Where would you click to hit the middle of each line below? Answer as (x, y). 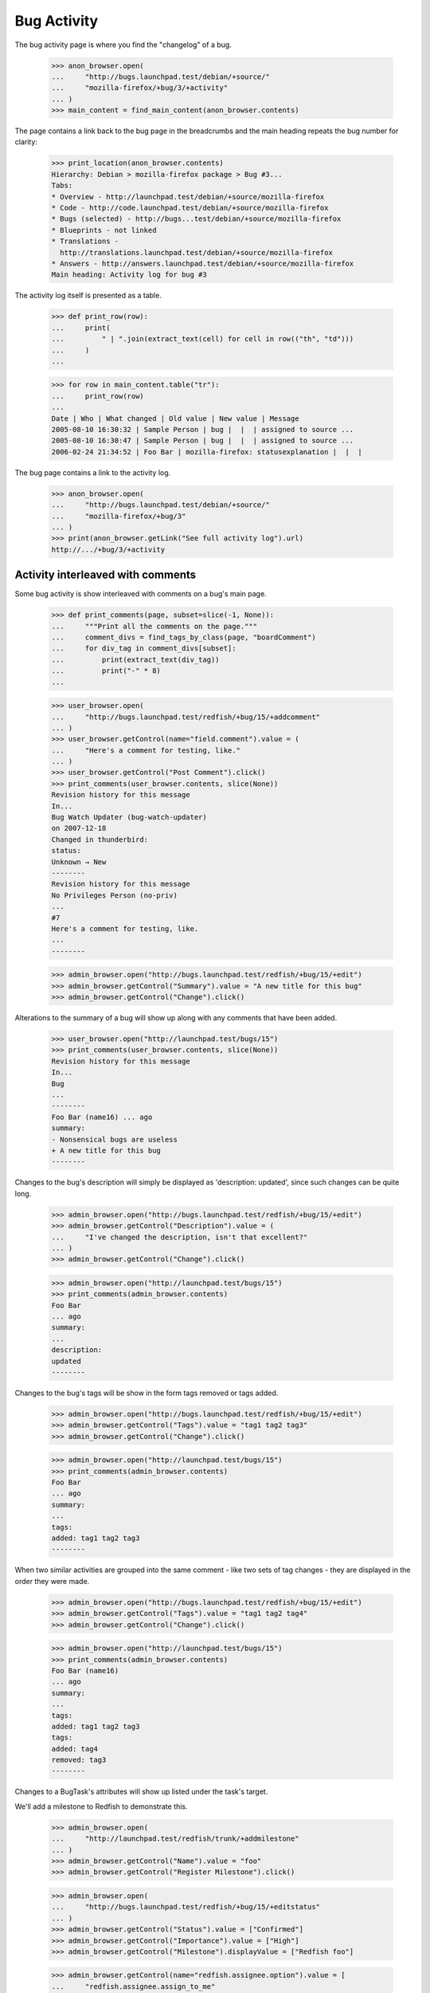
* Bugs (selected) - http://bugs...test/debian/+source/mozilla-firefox (196, 219)
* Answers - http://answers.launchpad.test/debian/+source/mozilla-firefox (203, 263)
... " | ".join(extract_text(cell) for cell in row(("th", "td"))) (203, 339)
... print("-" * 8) (106, 671)
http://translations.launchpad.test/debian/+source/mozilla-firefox (197, 252)
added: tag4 (75, 1749)
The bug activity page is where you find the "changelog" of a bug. (123, 45)
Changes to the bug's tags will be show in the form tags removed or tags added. (147, 1393)
